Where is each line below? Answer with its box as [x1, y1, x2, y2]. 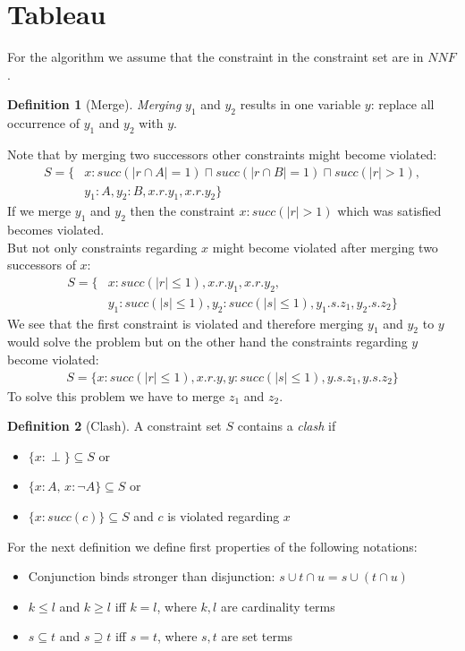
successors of [7, 255, 76, 274]
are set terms [221, 627, 293, 646]
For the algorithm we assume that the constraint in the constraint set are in [7, 47, 424, 66]
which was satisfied [337, 201, 442, 220]
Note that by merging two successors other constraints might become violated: [7, 144, 437, 163]
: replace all [370, 95, 435, 114]
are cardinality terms [220, 596, 335, 615]
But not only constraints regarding [7, 237, 198, 256]
